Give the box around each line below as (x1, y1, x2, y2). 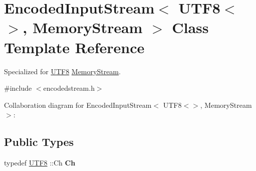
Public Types (4, 134, 74, 149)
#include (4, 83, 32, 93)
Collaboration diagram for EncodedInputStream (4, 99, 152, 110)
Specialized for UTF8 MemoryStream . (4, 66, 121, 76)
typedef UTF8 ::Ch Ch (4, 157, 76, 168)
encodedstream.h (43, 83, 95, 93)
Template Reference (4, 37, 145, 57)
